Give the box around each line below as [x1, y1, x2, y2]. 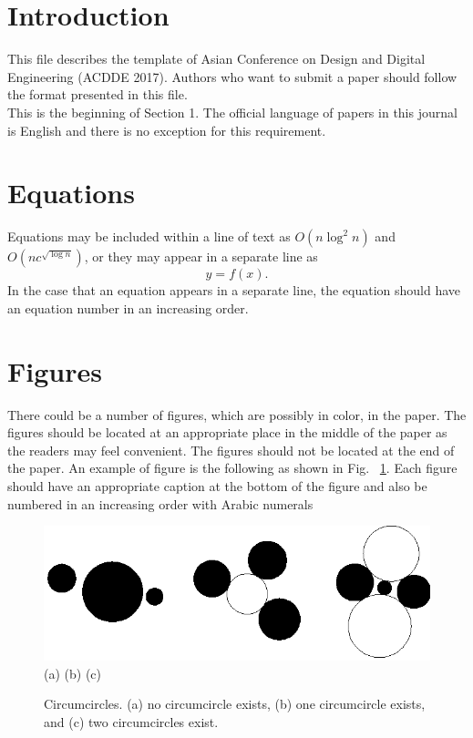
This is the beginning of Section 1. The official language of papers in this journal [7, 102, 458, 121]
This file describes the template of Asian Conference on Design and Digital [7, 49, 426, 68]
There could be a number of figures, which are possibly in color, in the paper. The [7, 405, 467, 424]
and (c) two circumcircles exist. [44, 712, 219, 731]
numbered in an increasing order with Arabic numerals [7, 494, 314, 513]
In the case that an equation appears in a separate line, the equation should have [7, 281, 460, 300]
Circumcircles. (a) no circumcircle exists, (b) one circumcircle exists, [44, 694, 426, 713]
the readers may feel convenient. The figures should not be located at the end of [7, 440, 455, 459]
